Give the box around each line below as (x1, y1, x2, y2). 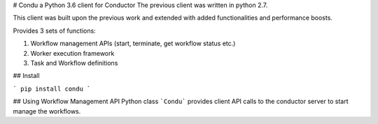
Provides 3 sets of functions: (13, 26, 96, 35)
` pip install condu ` (13, 84, 91, 93)
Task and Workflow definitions (30, 59, 118, 67)
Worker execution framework (30, 49, 115, 57)
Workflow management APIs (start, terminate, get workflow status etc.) (30, 39, 236, 48)
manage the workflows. (13, 107, 81, 115)
